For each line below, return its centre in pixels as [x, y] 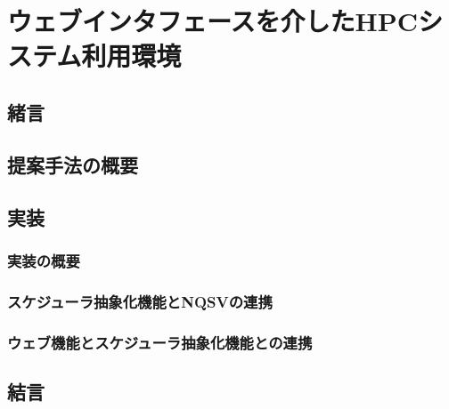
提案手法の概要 [73, 164]
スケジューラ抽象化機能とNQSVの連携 [140, 301]
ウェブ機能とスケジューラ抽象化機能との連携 [160, 342]
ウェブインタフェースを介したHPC [213, 21]
